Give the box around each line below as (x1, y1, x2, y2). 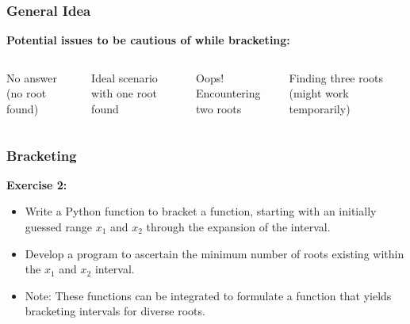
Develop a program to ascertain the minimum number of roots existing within (25, 245, 404, 261)
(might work (289, 85, 349, 101)
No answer (6, 69, 57, 86)
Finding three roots (289, 69, 384, 86)
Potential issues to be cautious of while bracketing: (6, 32, 290, 48)
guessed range (25, 219, 92, 234)
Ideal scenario (91, 69, 158, 86)
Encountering (196, 85, 261, 101)
